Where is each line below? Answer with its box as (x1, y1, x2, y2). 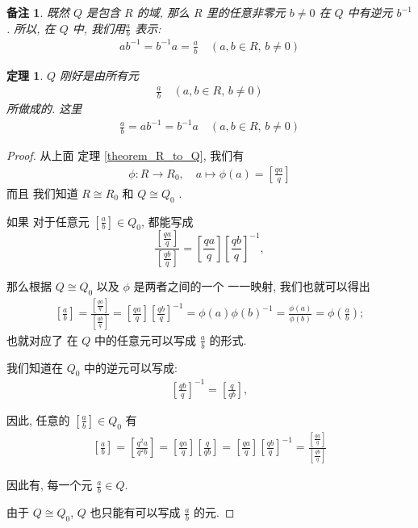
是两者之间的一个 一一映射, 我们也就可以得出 (133, 278, 370, 295)
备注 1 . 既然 (6, 4, 69, 20)
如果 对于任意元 (6, 212, 90, 229)
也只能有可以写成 (90, 504, 181, 521)
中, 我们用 (72, 19, 126, 36)
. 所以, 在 (6, 19, 56, 36)
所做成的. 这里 (6, 100, 82, 117)
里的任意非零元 (206, 4, 286, 20)
